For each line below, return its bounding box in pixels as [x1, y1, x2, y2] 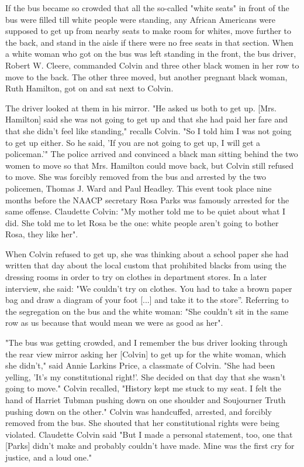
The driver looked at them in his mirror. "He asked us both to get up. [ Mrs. [5, 101, 277, 114]
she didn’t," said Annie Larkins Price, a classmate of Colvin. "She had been [5, 359, 275, 371]
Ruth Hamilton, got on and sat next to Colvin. [5, 82, 174, 94]
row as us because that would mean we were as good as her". [5, 316, 223, 329]
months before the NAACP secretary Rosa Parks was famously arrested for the [5, 193, 289, 206]
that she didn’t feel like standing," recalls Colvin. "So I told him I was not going [5, 124, 292, 137]
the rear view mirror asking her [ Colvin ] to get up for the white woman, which [5, 347, 286, 360]
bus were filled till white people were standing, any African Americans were [5, 13, 276, 25]
